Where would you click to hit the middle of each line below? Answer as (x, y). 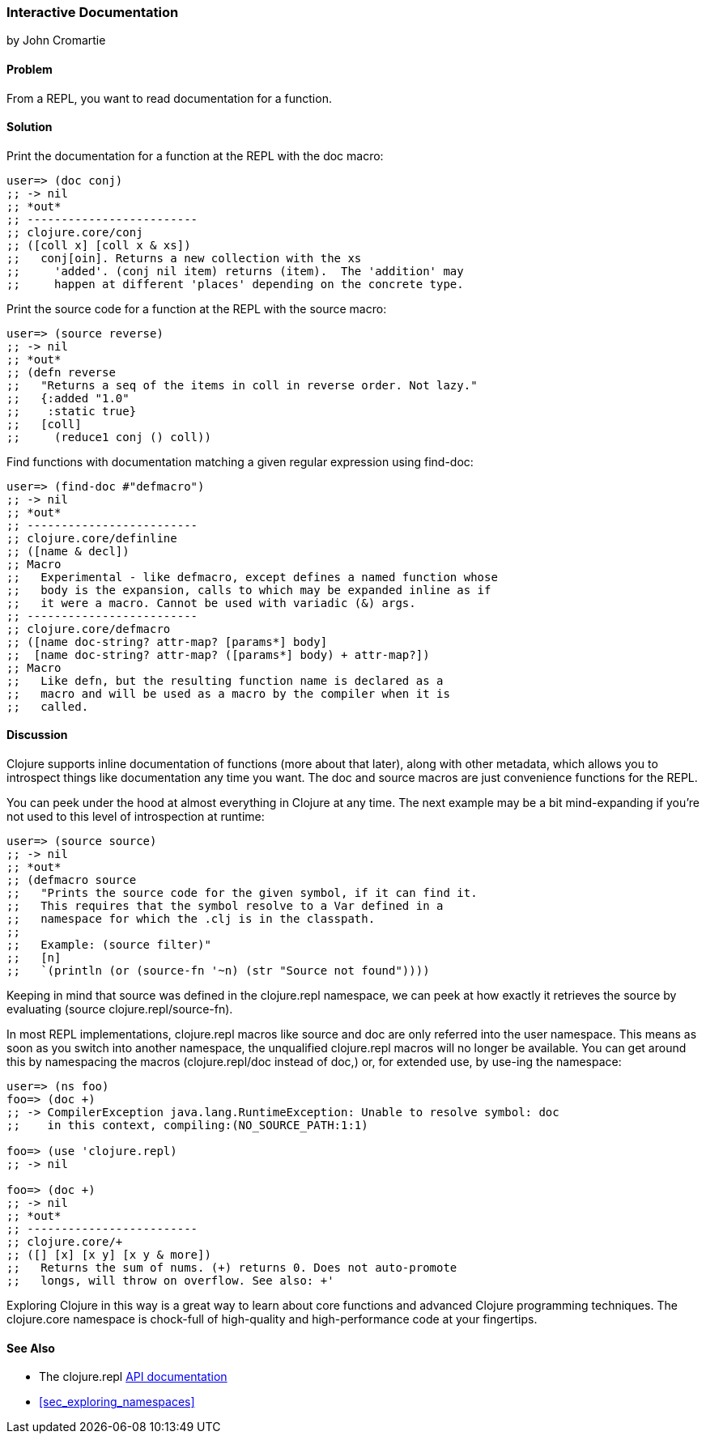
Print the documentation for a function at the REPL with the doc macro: (195, 155)
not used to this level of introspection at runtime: (136, 817)
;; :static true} (72, 411)
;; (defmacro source (72, 880)
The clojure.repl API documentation (133, 1377)
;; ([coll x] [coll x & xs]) (99, 245)
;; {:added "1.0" (68, 398)
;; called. (48, 706)
